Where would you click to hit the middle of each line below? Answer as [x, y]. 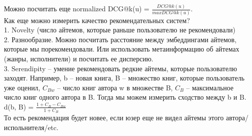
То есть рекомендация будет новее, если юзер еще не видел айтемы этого [114, 118]
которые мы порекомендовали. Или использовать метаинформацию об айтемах [122, 49]
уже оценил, [22, 87]
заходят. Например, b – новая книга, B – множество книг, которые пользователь [124, 78]
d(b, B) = [19, 106]
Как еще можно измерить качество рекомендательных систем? [97, 20]
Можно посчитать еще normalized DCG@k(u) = [77, 9]
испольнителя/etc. [31, 127]
